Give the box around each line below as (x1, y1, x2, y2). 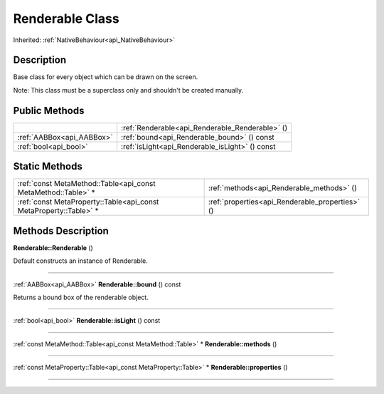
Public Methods (13, 104, 85, 117)
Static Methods (13, 160, 83, 172)
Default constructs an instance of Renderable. (13, 256, 149, 265)
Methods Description (13, 224, 110, 237)
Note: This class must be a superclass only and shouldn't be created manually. (13, 85, 244, 94)
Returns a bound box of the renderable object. (13, 293, 149, 301)
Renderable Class (13, 11, 120, 26)
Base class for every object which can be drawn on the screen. (13, 73, 198, 81)
